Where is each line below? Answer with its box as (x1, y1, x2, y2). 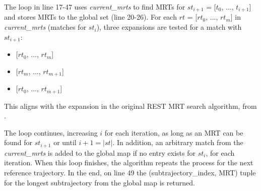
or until (53, 137, 77, 148)
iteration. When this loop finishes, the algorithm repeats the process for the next (4, 157, 253, 168)
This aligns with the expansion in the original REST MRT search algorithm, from (4, 100, 257, 111)
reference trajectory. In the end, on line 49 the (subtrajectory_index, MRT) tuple (4, 167, 256, 178)
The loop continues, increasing (4, 127, 98, 138)
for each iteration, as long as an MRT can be (104, 127, 243, 138)
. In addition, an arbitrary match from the (112, 137, 243, 148)
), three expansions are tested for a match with (96, 22, 242, 32)
